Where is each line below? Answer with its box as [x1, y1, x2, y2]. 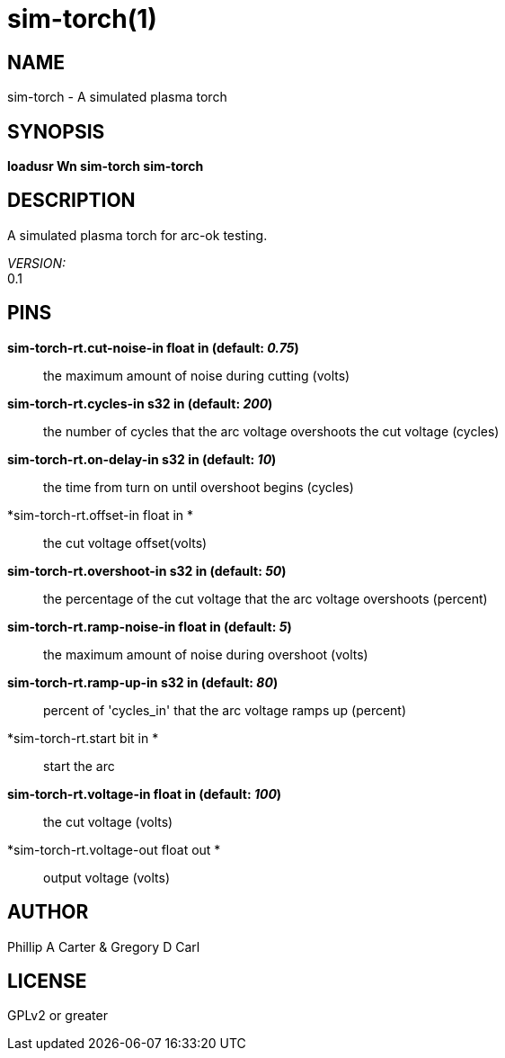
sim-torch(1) [7, 4, 157, 34]
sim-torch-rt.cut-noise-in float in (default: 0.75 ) [7, 339, 299, 355]
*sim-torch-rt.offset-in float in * [7, 507, 194, 523]
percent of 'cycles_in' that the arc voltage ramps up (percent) [43, 702, 407, 718]
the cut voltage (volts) [43, 813, 173, 829]
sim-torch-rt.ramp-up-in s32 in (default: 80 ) [7, 674, 279, 690]
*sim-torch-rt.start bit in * [7, 730, 159, 746]
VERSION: [7, 255, 66, 271]
